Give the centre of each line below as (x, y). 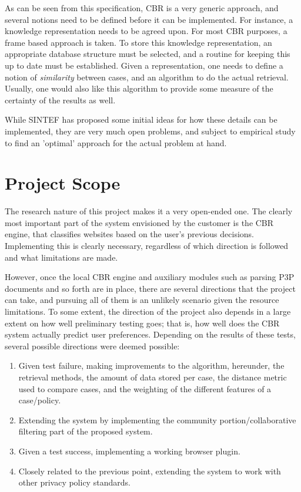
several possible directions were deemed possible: (92, 346)
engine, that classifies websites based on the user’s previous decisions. (129, 234)
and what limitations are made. (61, 257)
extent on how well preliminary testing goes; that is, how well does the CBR (142, 323)
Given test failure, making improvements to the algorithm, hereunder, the (151, 365)
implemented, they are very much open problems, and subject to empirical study (150, 131)
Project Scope (63, 183)
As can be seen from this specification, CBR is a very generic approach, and (142, 8)
